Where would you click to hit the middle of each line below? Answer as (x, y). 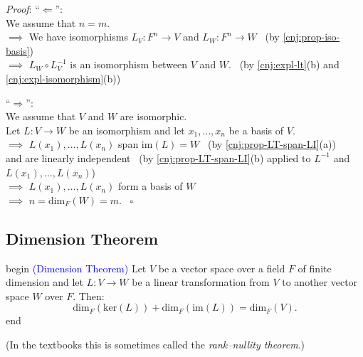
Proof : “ (23, 9)
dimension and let (44, 282)
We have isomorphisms (78, 37)
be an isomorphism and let (127, 130)
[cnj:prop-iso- (311, 37)
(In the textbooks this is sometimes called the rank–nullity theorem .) (155, 344)
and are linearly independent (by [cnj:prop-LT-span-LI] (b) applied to (158, 158)
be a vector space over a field (222, 268)
